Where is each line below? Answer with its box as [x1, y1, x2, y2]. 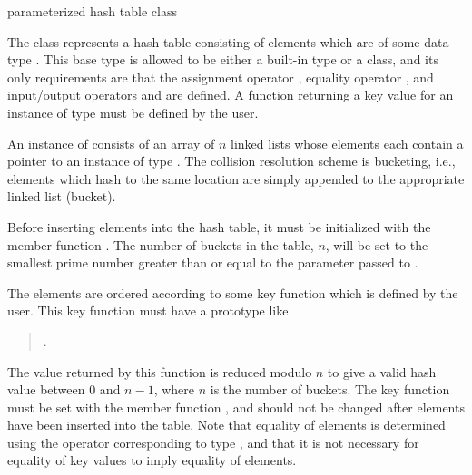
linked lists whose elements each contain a [231, 133, 464, 152]
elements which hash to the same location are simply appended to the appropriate [7, 169, 465, 188]
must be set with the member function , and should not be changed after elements [7, 397, 465, 416]
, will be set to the [325, 235, 428, 254]
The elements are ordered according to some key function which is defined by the [7, 283, 458, 302]
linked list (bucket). [7, 187, 116, 206]
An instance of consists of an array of [7, 133, 215, 152]
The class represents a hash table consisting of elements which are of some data [7, 32, 449, 51]
